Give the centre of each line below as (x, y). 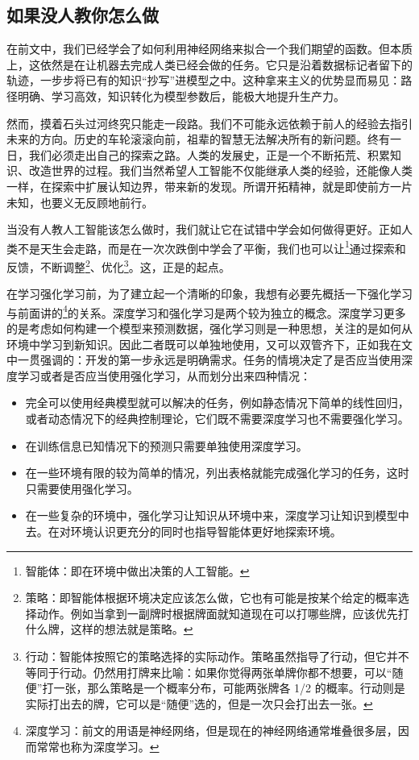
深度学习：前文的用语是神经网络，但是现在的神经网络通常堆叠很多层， (212, 731)
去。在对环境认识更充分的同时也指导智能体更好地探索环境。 (183, 532)
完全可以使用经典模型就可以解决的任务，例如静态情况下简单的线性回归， (217, 403)
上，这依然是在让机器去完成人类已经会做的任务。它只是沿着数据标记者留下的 (209, 64)
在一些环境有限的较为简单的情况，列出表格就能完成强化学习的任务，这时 (217, 473)
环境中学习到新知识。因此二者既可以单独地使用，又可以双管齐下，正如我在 (204, 344)
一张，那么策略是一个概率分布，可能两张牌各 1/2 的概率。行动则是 (229, 688)
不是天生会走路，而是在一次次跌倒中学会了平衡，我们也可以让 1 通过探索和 (212, 247)
